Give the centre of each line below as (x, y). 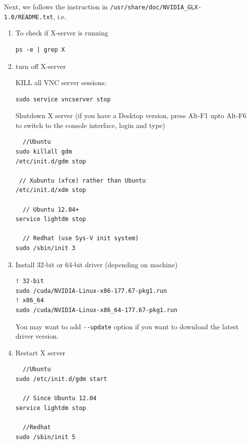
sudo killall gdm (44, 152)
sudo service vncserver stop (63, 99)
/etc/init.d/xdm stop (51, 190)
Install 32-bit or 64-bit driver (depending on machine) (97, 264)
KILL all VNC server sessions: (61, 82)
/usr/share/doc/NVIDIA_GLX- (156, 7)
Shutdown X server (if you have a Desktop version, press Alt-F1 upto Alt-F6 (131, 115)
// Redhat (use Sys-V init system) (81, 238)
